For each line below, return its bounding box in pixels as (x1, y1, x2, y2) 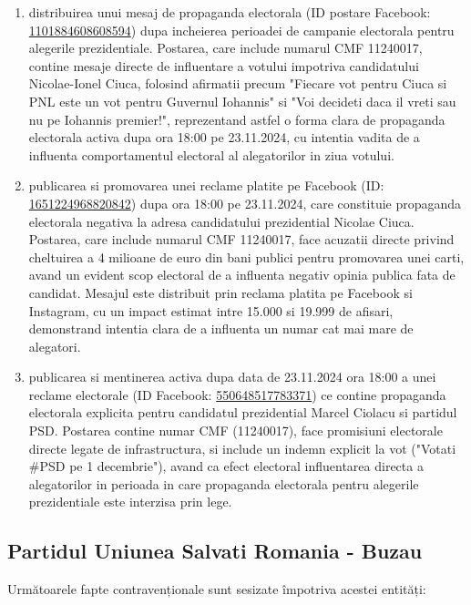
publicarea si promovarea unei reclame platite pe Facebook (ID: (28, 176, 384, 195)
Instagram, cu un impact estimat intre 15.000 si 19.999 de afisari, (28, 301, 394, 320)
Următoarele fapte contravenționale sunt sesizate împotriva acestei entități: (7, 579, 426, 599)
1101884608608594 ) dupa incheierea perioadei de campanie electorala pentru (28, 20, 455, 39)
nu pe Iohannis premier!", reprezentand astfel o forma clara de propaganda (28, 109, 445, 128)
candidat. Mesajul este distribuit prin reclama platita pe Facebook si (28, 282, 413, 302)
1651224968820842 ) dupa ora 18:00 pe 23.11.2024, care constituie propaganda (28, 193, 462, 212)
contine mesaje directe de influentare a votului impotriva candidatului (28, 56, 419, 75)
